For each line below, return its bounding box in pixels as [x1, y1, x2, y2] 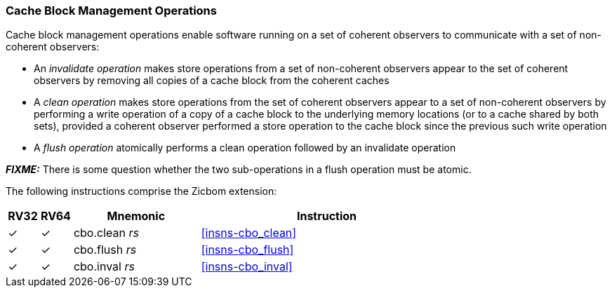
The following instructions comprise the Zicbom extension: [6, 185, 277, 198]
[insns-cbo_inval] [201, 259, 293, 274]
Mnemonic [107, 209, 166, 224]
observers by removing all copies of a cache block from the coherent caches [34, 74, 390, 87]
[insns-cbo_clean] [201, 226, 297, 240]
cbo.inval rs [73, 259, 135, 274]
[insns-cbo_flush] [201, 243, 294, 257]
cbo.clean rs [73, 226, 139, 240]
